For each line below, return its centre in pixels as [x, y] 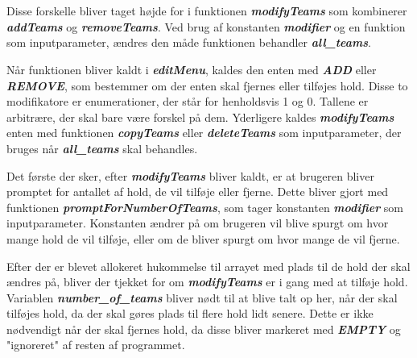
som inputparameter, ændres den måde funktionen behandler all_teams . [189, 42]
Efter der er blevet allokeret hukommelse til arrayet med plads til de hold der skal [208, 266]
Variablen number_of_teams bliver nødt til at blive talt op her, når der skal [202, 297]
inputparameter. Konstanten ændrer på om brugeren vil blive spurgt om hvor [198, 223]
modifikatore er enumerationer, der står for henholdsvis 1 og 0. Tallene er [188, 101]
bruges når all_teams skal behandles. [102, 148]
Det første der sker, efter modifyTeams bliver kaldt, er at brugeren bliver [190, 175]
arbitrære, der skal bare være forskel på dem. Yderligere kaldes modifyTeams [200, 117]
